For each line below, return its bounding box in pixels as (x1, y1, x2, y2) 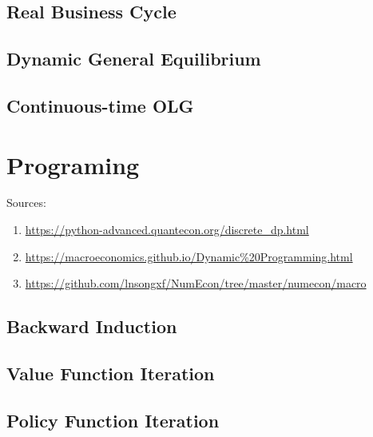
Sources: (6, 194, 46, 211)
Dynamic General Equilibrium (6, 46, 261, 71)
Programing (6, 148, 140, 181)
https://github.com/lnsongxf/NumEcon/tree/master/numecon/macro (25, 275, 367, 292)
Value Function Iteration (6, 361, 215, 386)
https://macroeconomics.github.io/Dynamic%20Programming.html (25, 248, 353, 264)
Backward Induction (6, 314, 177, 339)
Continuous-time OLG (6, 93, 194, 117)
